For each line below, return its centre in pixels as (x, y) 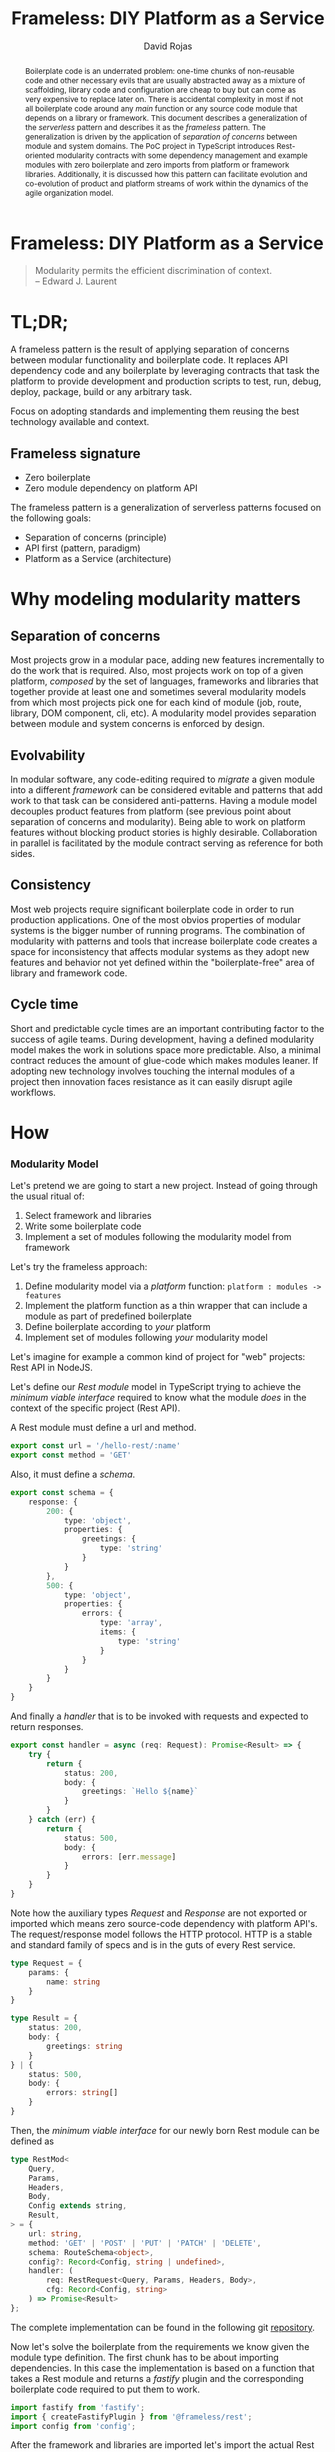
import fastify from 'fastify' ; (77, 2407)
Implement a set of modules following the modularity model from (158, 1237)
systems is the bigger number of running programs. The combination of (158, 930)
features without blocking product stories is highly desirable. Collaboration (164, 833)
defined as (32, 2141)
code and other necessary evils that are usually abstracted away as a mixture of (165, 80)
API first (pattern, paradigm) (83, 548)
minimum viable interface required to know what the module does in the (158, 1398)
